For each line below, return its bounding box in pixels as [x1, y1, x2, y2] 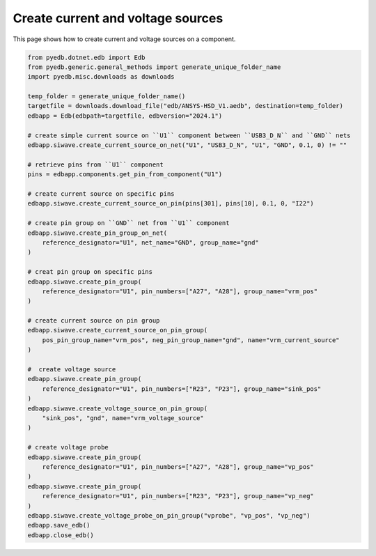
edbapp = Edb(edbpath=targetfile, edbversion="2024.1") [27, 111, 223, 120]
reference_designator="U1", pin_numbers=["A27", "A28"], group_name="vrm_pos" [42, 287, 318, 295]
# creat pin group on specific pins [27, 268, 153, 276]
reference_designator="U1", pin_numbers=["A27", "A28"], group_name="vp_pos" [42, 463, 315, 470]
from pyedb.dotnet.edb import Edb [27, 53, 146, 61]
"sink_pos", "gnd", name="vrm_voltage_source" [42, 414, 205, 422]
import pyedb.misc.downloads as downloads [27, 73, 175, 81]
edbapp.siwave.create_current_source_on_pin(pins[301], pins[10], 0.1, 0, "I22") [27, 199, 315, 208]
